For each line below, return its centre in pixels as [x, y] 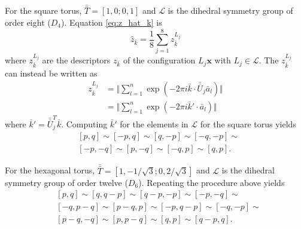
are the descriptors [76, 60]
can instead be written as [51, 73]
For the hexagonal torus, [50, 170]
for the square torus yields [248, 123]
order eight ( [28, 22]
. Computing [84, 123]
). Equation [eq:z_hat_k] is [111, 22]
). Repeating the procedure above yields [212, 182]
